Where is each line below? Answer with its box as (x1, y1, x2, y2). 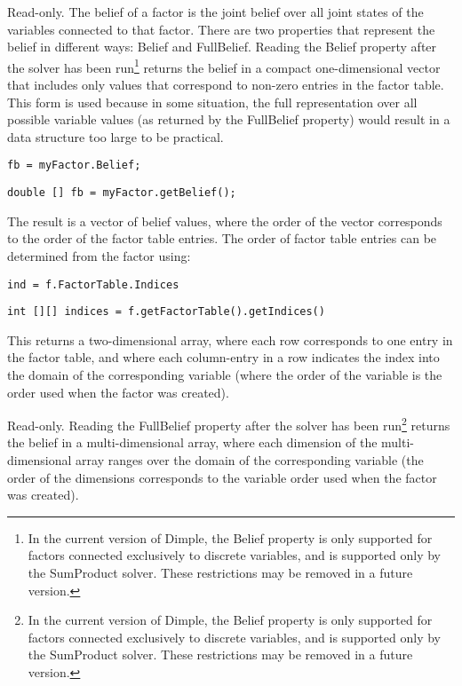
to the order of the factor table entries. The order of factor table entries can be (7, 229, 437, 248)
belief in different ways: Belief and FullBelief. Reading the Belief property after (7, 37, 437, 56)
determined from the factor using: (7, 246, 191, 264)
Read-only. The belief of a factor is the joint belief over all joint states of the (7, 3, 424, 20)
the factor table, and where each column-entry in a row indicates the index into (7, 348, 440, 367)
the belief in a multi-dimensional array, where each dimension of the (7, 433, 378, 452)
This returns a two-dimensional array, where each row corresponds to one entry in (7, 330, 453, 349)
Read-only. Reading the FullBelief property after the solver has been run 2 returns (7, 414, 450, 434)
